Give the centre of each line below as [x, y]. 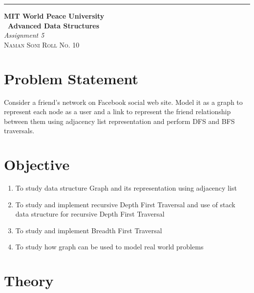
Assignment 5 [24, 35]
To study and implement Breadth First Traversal [89, 230]
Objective [37, 164]
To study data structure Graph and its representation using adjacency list [126, 188]
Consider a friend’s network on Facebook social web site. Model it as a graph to [123, 102]
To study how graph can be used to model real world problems [109, 247]
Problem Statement [71, 78]
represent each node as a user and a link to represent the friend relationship [117, 111]
